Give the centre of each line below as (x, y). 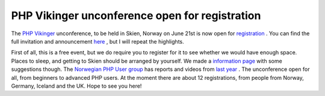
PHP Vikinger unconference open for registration (136, 16)
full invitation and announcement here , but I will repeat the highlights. (97, 41)
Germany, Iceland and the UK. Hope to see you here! (76, 86)
